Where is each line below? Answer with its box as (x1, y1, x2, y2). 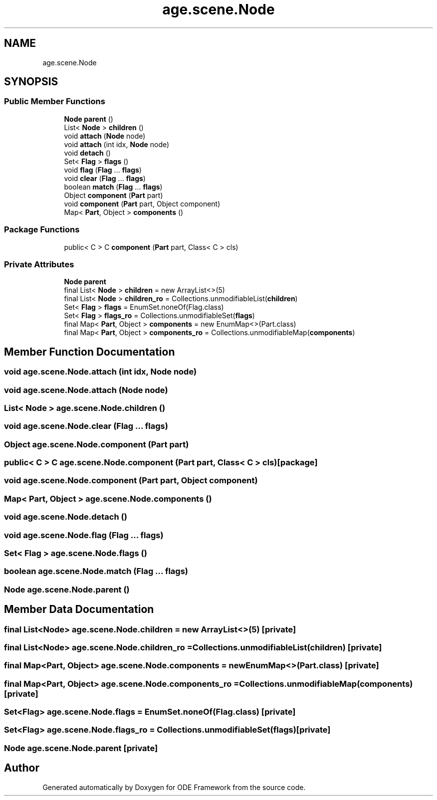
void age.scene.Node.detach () (4, 512, 127, 522)
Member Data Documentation (4, 603, 154, 616)
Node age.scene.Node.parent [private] (4, 743, 158, 753)
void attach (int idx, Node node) (64, 140, 170, 149)
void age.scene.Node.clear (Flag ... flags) (4, 421, 168, 431)
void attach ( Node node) (64, 131, 146, 140)
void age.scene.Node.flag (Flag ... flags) (4, 530, 164, 540)
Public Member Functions (4, 96, 105, 107)
